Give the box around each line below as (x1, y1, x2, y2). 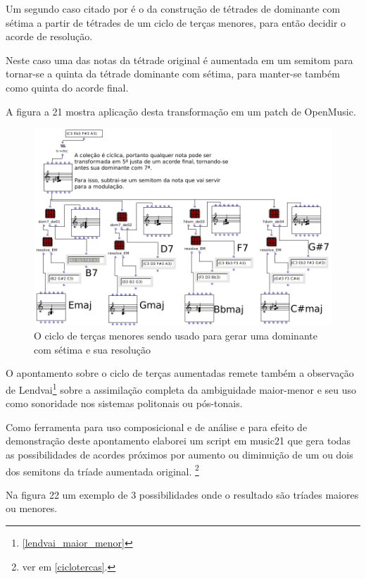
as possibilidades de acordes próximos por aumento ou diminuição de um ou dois (6, 447, 353, 462)
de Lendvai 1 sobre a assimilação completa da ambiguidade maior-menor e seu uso (6, 380, 357, 397)
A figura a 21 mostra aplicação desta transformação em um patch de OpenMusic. (6, 104, 356, 118)
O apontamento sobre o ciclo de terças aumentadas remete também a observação (6, 366, 354, 380)
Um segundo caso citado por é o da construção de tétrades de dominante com (6, 1, 341, 15)
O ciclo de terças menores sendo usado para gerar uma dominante (34, 328, 317, 343)
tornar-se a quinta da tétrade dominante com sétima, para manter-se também (6, 66, 340, 81)
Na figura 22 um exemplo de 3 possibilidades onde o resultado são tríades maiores (6, 487, 359, 502)
